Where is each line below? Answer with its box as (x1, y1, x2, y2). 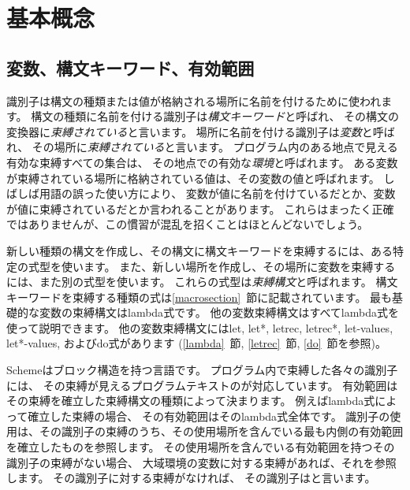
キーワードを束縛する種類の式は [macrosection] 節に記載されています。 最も (6, 288, 393, 305)
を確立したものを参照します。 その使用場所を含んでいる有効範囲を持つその (6, 439, 395, 455)
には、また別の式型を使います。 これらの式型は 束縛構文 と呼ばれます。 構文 (6, 273, 398, 290)
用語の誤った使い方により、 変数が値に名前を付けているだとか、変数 (39, 185, 396, 202)
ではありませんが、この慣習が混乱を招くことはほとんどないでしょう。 (6, 216, 369, 232)
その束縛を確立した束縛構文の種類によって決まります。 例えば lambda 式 (6, 392, 375, 409)
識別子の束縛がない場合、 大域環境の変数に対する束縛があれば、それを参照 (6, 454, 397, 470)
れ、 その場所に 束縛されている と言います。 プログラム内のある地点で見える (6, 139, 398, 155)
